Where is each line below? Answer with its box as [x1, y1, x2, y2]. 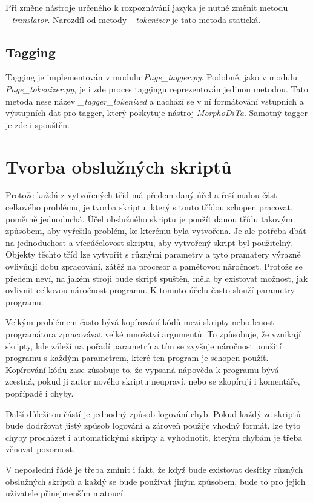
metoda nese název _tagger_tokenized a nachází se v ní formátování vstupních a [5, 94, 304, 107]
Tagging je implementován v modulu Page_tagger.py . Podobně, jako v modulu [5, 71, 298, 83]
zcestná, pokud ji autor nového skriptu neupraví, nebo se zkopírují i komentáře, [5, 375, 300, 388]
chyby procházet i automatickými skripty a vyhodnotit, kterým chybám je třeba [5, 430, 303, 443]
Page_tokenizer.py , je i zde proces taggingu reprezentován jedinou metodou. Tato [5, 82, 308, 95]
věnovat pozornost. [5, 443, 75, 455]
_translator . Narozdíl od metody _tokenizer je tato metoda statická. [5, 13, 261, 25]
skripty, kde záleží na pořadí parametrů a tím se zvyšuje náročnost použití [5, 339, 282, 352]
